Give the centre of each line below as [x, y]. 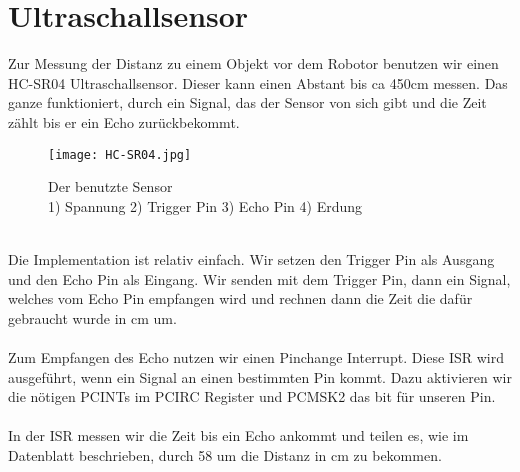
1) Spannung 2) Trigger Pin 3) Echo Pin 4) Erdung [205, 205]
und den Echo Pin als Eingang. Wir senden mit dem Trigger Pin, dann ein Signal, [259, 278]
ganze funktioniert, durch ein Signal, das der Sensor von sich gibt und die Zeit [247, 102]
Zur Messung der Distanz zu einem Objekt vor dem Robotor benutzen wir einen [253, 63]
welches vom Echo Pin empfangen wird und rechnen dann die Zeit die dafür [240, 298]
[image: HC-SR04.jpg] [120, 154]
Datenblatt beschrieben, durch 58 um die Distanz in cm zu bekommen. [225, 454]
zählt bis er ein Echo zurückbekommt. [124, 121]
